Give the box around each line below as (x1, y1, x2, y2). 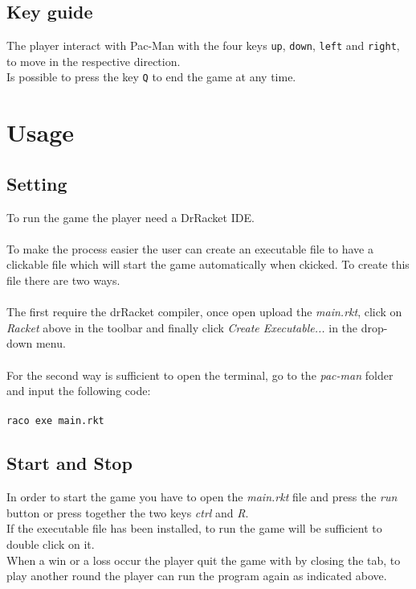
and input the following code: (6, 382, 151, 399)
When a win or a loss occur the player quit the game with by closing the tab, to (6, 551, 401, 568)
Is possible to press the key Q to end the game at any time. (6, 68, 296, 85)
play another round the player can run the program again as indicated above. (6, 567, 387, 584)
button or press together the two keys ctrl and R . (6, 504, 249, 521)
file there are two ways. (6, 272, 120, 289)
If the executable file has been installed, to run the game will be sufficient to (6, 520, 382, 537)
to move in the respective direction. (6, 52, 181, 69)
